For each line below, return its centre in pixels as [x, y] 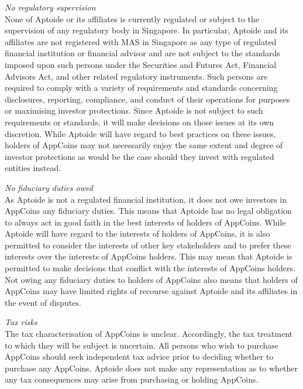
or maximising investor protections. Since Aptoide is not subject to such [134, 110]
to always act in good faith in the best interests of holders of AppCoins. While [145, 222]
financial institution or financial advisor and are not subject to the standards [142, 53]
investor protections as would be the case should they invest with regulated [140, 156]
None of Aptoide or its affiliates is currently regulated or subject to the [132, 18]
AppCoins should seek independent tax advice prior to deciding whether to [139, 356]
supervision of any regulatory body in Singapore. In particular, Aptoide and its [147, 30]
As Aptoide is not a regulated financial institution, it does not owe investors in [146, 199]
